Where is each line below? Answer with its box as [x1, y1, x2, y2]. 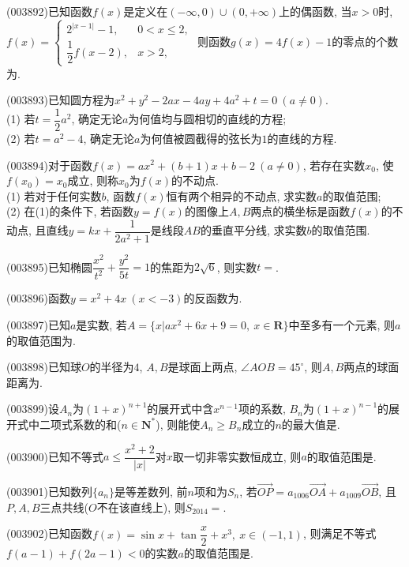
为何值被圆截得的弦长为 [140, 130, 262, 146]
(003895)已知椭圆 [6, 258, 92, 275]
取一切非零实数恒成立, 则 [172, 448, 302, 464]
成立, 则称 [67, 172, 118, 189]
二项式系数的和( [39, 415, 122, 432]
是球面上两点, [167, 359, 238, 375]
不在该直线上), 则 [96, 498, 186, 515]
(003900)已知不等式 [6, 448, 103, 464]
